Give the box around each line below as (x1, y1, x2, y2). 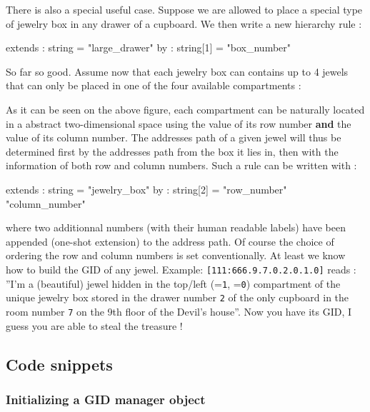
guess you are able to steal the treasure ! (6, 318, 183, 333)
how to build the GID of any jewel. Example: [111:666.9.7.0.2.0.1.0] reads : (6, 261, 356, 276)
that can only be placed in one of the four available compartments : (6, 78, 301, 93)
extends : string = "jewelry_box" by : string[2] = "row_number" (6, 181, 287, 196)
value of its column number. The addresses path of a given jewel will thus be (6, 130, 341, 145)
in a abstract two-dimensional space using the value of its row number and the (6, 116, 351, 131)
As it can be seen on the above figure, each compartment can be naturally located (6, 101, 365, 116)
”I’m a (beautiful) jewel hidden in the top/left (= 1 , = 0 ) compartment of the (6, 276, 341, 291)
